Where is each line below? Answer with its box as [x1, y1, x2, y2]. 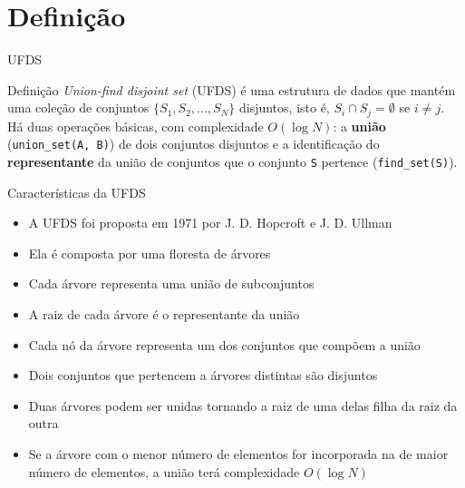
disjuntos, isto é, [238, 98, 330, 117]
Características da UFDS [7, 182, 146, 201]
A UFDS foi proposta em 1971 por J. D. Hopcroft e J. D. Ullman [28, 213, 392, 232]
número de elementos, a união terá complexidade [28, 462, 300, 481]
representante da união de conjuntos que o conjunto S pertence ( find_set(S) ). [7, 152, 458, 171]
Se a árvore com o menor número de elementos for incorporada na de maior [28, 444, 449, 464]
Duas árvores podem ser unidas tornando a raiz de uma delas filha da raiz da [28, 395, 458, 415]
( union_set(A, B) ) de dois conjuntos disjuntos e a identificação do [7, 134, 380, 153]
